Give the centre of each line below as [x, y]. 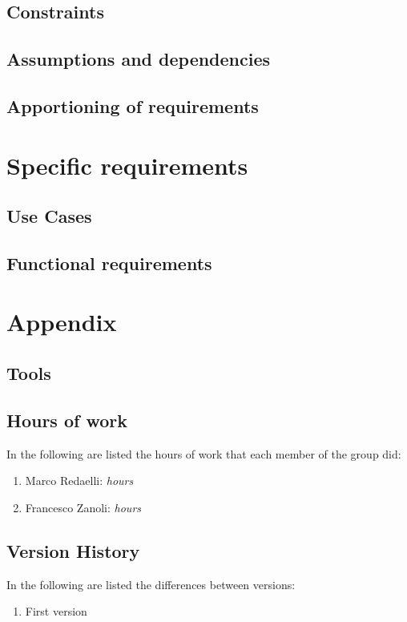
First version [56, 611]
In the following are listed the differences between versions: [151, 584]
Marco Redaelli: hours [79, 481]
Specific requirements [127, 165]
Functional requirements [109, 263]
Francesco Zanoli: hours [83, 507]
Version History [73, 550]
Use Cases [49, 216]
